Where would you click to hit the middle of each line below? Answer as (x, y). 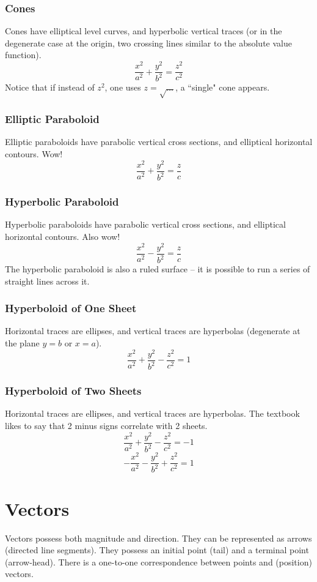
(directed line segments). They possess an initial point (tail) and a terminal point (157, 550)
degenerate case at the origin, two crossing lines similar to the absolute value (148, 43)
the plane (22, 343)
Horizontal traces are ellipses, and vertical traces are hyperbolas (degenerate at (153, 331)
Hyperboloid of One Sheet (71, 308)
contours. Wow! (34, 154)
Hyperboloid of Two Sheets (73, 391)
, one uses (123, 87)
